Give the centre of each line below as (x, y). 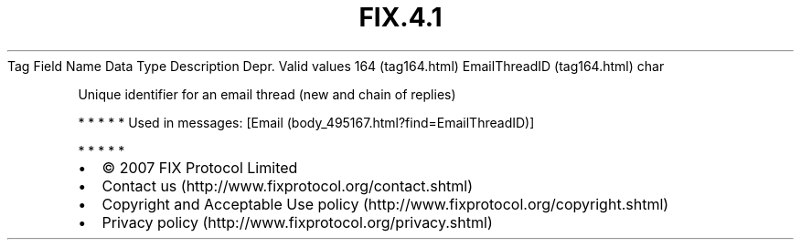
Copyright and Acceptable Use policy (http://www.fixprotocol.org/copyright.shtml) (385, 204)
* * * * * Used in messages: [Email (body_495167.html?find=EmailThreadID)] (306, 122)
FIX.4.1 (400, 17)
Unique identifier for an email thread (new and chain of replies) (267, 94)
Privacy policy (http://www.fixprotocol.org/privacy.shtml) (297, 222)
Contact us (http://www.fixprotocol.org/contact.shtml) (288, 185)
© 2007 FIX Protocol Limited (200, 167)
